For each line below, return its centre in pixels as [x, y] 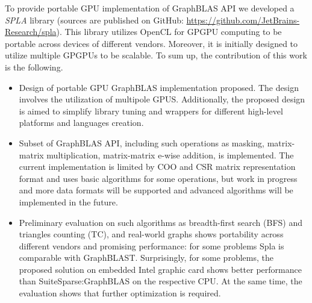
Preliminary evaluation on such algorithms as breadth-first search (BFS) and [161, 222]
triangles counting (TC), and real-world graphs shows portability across [151, 234]
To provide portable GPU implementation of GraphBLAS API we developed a [150, 8]
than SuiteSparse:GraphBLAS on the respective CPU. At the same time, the [161, 281]
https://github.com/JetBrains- [243, 20]
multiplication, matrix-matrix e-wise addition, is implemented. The [170, 155]
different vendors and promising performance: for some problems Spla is [151, 245]
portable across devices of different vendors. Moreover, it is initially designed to [151, 43]
